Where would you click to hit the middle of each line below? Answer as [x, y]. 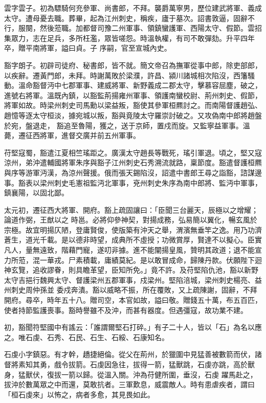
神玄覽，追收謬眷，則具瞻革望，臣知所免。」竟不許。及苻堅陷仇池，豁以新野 [131, 270]
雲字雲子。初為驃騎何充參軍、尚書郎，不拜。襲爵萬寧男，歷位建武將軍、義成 [133, 8]
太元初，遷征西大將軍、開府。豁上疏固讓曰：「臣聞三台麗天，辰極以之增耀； [131, 209]
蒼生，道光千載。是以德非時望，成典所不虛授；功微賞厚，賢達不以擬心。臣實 [133, 240]
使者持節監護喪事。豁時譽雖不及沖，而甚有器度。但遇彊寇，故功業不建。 [126, 310]
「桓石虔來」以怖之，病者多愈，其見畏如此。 [79, 394]
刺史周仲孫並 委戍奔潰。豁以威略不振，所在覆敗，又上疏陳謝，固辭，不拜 [134, 290]
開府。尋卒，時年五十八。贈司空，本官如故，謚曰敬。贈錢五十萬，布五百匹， [133, 300]
